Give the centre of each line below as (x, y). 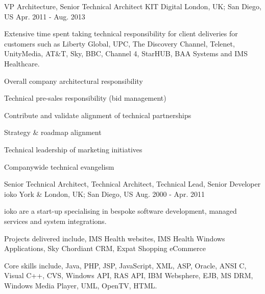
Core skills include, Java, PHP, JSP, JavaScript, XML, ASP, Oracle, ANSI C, (125, 265)
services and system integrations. (55, 221)
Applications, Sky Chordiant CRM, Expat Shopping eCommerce (105, 248)
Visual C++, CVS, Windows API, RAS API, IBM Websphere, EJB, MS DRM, (129, 275)
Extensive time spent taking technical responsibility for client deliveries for (121, 33)
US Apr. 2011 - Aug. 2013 (45, 16)
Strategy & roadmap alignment (53, 132)
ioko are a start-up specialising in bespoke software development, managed (121, 211)
